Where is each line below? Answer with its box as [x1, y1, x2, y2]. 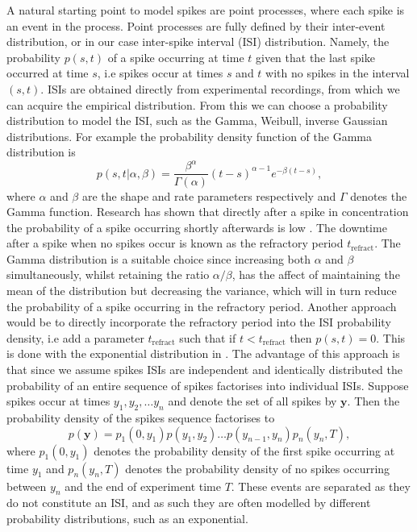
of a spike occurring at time [107, 48, 244, 65]
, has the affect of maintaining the [231, 266, 400, 283]
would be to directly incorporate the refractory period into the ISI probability [6, 314, 391, 330]
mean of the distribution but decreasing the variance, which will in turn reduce [6, 282, 397, 299]
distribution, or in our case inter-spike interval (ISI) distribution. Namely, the [6, 33, 390, 50]
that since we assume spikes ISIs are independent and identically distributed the [6, 361, 402, 378]
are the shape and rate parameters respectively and [81, 187, 336, 204]
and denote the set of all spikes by [168, 393, 337, 409]
